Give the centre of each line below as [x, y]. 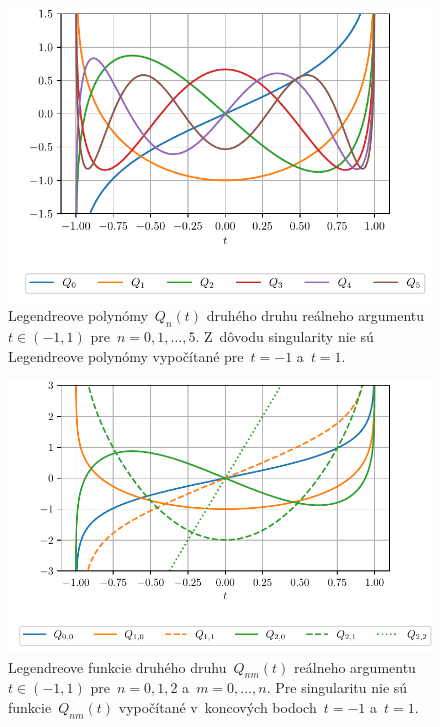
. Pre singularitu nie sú [337, 687]
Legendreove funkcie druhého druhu [117, 666]
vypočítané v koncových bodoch [217, 707]
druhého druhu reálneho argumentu [315, 315]
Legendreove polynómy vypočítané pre [126, 355]
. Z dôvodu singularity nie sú [284, 336]
